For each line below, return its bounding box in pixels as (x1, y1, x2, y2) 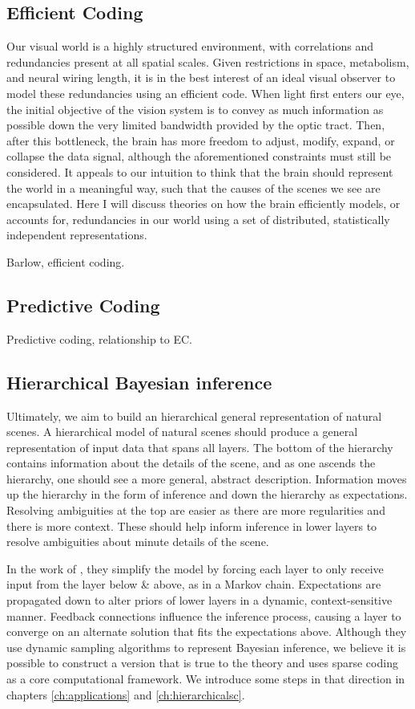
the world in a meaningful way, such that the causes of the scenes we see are (6, 179, 381, 196)
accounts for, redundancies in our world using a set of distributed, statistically (6, 210, 390, 227)
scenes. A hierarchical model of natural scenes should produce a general (6, 423, 358, 440)
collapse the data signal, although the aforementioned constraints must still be (6, 148, 392, 165)
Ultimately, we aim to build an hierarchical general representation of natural (6, 407, 382, 424)
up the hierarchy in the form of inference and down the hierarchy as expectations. (6, 486, 408, 503)
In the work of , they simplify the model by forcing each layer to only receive (6, 560, 384, 577)
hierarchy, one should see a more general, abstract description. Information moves (6, 470, 407, 487)
